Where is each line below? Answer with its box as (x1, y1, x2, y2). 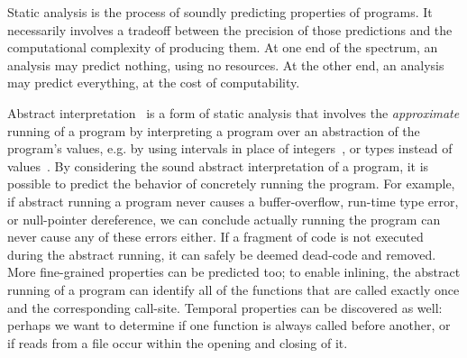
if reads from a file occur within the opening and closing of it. (7, 333, 348, 352)
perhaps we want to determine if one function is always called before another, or (7, 316, 451, 335)
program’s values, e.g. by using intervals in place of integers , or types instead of (7, 139, 453, 158)
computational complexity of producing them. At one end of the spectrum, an (7, 38, 438, 57)
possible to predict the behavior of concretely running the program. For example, (7, 174, 455, 193)
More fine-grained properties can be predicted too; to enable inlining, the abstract (7, 262, 461, 281)
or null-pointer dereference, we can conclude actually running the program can (7, 209, 441, 228)
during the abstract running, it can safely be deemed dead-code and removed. (7, 244, 436, 263)
